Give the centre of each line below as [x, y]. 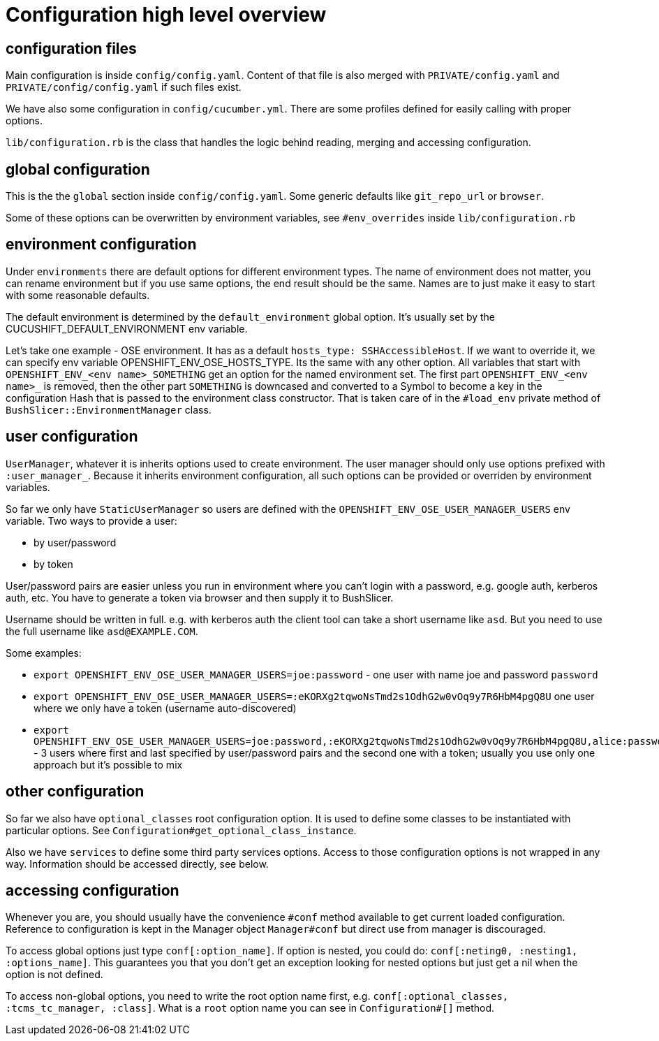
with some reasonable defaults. [78, 295]
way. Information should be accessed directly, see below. [137, 864]
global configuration [78, 169]
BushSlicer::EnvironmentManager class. [109, 409]
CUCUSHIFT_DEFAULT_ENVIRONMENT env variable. [127, 328]
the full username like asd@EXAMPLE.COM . [102, 631]
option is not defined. [54, 975]
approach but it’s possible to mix [108, 764]
